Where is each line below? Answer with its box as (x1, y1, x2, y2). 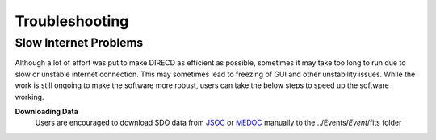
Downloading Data (15, 106, 78, 116)
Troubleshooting (15, 12, 129, 30)
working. (15, 92, 44, 101)
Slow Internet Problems (15, 35, 144, 50)
